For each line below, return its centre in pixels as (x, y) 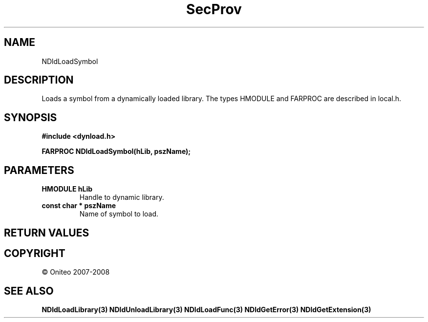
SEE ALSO (29, 291)
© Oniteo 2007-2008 (76, 272)
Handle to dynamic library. (122, 197)
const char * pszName (79, 206)
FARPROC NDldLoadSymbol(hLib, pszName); (116, 151)
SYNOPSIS (31, 117)
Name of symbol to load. (119, 214)
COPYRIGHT (35, 253)
